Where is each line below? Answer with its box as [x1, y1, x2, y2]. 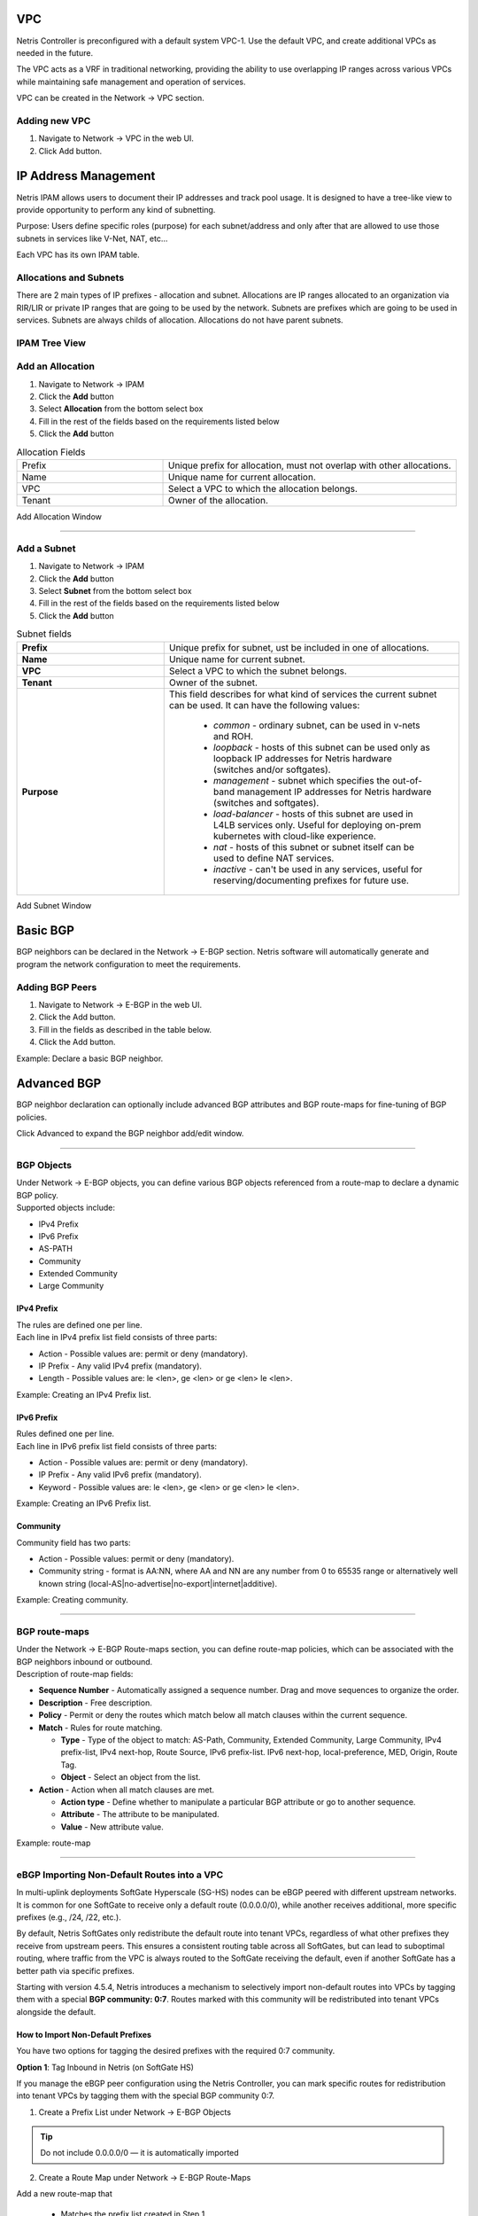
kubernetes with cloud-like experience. [212, 830, 376, 842]
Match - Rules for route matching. [38, 1722, 163, 1733]
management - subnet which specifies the [212, 774, 390, 786]
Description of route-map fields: [16, 1669, 134, 1680]
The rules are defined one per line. [16, 1319, 143, 1330]
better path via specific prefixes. [16, 1965, 135, 1976]
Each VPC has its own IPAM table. [16, 249, 141, 261]
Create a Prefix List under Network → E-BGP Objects [38, 2106, 232, 2118]
